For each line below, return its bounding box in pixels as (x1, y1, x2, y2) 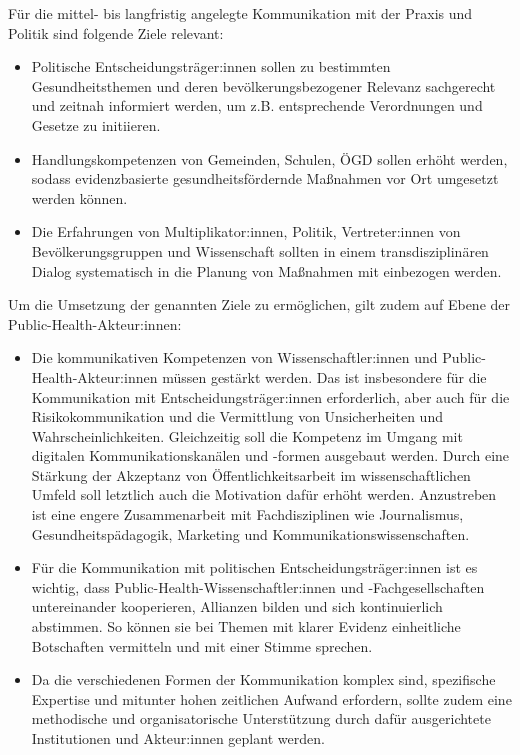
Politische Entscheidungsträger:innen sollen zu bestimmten (31, 56, 391, 77)
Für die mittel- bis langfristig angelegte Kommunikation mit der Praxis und (8, 3, 473, 23)
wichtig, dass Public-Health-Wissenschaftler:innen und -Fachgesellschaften (31, 576, 485, 597)
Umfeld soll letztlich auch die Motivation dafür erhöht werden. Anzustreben (31, 484, 497, 505)
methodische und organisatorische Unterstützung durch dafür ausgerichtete (31, 708, 491, 729)
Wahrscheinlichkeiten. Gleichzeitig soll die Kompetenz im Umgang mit (31, 425, 463, 446)
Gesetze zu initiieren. (31, 114, 161, 135)
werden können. (31, 187, 128, 208)
